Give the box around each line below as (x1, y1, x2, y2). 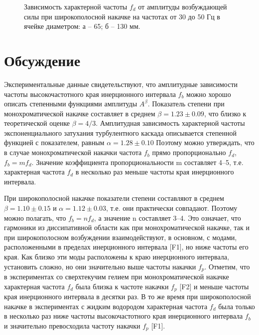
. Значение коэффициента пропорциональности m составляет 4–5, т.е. (31, 157, 244, 167)
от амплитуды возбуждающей (138, 1, 227, 11)
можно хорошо (186, 88, 231, 99)
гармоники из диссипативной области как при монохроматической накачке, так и (4, 222, 250, 233)
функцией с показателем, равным (4, 137, 105, 148)
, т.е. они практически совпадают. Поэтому (106, 203, 238, 213)
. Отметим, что (204, 261, 250, 271)
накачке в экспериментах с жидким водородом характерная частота (4, 301, 208, 311)
